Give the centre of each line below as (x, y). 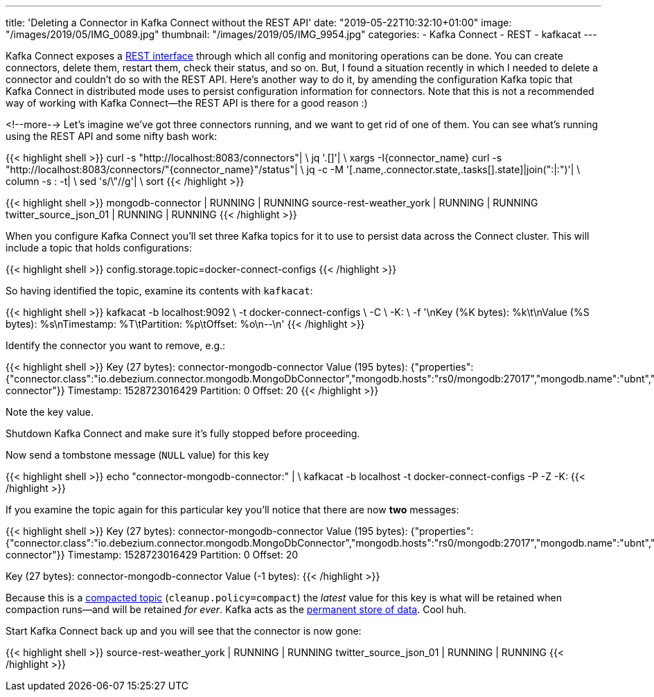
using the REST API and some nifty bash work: (112, 136)
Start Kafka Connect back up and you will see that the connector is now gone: (184, 631)
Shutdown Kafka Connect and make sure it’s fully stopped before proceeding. (183, 433)
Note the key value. (50, 412)
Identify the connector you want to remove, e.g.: (116, 345)
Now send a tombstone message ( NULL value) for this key (138, 455)
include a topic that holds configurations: (99, 248)
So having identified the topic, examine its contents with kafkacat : (159, 291)
